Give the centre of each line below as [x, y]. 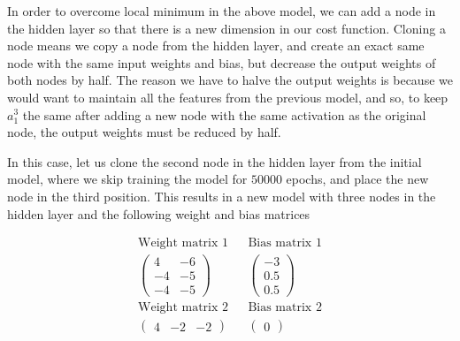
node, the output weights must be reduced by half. [144, 132]
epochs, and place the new [357, 179]
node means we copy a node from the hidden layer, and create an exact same [216, 45]
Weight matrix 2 [184, 308]
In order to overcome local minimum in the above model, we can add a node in [222, 11]
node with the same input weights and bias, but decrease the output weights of [222, 62]
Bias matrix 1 [285, 243]
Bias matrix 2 [285, 308]
